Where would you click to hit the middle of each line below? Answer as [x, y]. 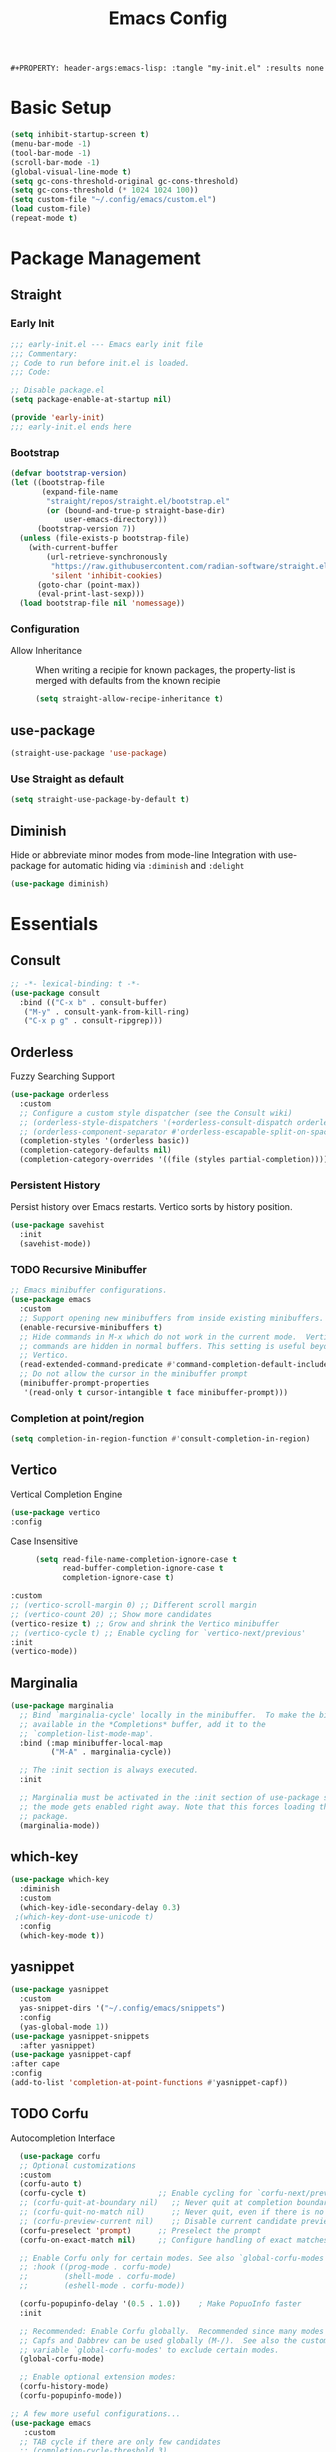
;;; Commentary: [44, 353]
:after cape [35, 2064]
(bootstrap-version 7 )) [86, 529]
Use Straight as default [67, 779]
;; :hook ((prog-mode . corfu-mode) [95, 2267]
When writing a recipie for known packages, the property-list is [165, 670]
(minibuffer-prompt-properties [84, 1383]
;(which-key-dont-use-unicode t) [84, 1917]
